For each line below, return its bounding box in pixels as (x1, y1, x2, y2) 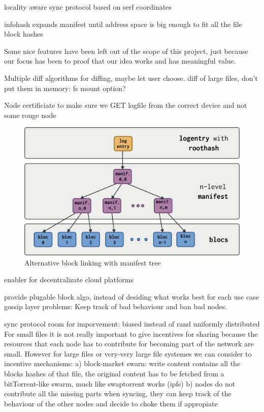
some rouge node (4, 109, 56, 120)
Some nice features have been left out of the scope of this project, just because (4, 45, 248, 56)
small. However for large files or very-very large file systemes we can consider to (4, 348, 252, 359)
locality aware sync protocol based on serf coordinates (4, 2, 172, 12)
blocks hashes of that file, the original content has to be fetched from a (4, 368, 224, 379)
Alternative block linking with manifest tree (24, 257, 161, 268)
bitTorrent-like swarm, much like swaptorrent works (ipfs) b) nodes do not (4, 378, 236, 389)
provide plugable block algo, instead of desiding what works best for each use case (4, 291, 259, 302)
